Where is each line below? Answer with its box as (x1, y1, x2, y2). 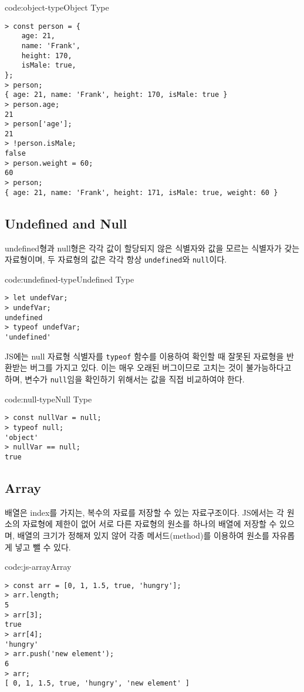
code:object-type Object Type (5, 1, 109, 13)
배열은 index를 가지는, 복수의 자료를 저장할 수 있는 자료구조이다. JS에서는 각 (5, 506, 284, 518)
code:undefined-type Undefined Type (5, 273, 134, 285)
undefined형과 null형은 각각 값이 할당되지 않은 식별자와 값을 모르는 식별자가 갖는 (5, 241, 300, 254)
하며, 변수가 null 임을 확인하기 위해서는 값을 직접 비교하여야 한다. (5, 372, 245, 385)
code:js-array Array (5, 560, 72, 573)
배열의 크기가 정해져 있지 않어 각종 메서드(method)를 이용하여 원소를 (17, 529, 269, 541)
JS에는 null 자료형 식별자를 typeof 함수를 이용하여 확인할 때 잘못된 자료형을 (5, 350, 284, 362)
